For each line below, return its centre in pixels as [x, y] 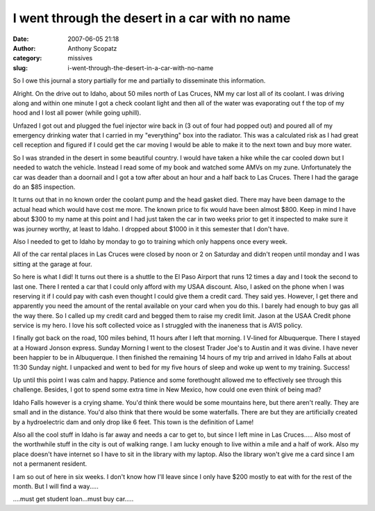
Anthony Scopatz [92, 48]
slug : [20, 68]
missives [80, 58]
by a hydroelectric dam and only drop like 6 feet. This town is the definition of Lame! [133, 422]
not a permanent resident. [50, 464]
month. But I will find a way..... [56, 486]
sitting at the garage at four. [52, 264]
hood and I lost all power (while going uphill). [77, 113]
